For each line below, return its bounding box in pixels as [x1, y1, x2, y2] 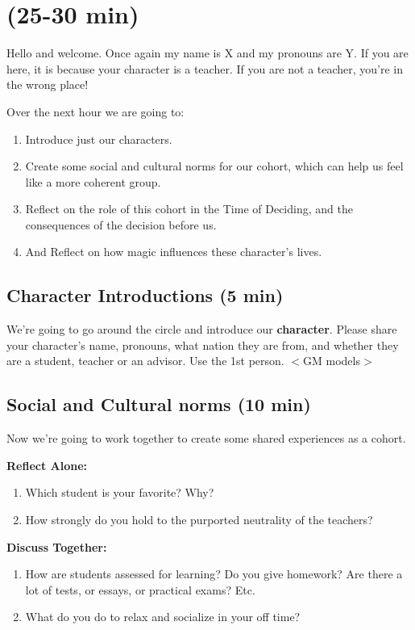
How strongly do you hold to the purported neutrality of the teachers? [25, 511, 373, 528]
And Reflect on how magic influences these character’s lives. [25, 243, 322, 260]
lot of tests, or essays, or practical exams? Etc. [25, 581, 255, 598]
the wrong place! [6, 76, 89, 93]
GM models [303, 352, 360, 369]
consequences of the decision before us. [25, 216, 217, 233]
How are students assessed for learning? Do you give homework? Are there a [25, 565, 403, 582]
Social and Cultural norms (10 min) [6, 392, 311, 417]
